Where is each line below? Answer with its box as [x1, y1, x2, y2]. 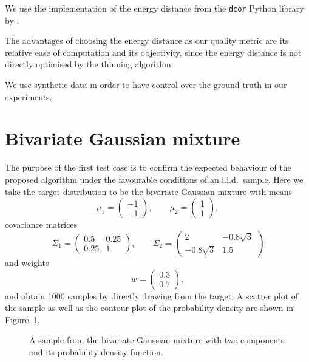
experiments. [5, 90, 52, 103]
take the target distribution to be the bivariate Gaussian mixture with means [5, 185, 293, 197]
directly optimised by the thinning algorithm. [5, 58, 174, 70]
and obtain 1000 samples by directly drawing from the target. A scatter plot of [5, 289, 299, 302]
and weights [5, 256, 49, 268]
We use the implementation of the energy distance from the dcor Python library [5, 2, 304, 14]
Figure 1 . [5, 313, 40, 326]
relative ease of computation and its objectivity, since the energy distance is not [5, 46, 302, 58]
